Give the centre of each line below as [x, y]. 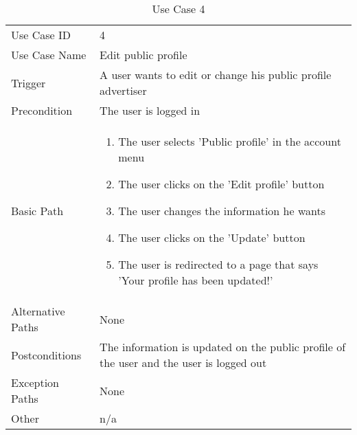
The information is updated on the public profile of [223, 347]
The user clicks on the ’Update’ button [212, 237]
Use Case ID [41, 35]
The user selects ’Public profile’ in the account [230, 141]
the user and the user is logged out [183, 362]
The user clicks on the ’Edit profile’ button [221, 184]
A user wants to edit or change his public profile [216, 75]
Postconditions [46, 355]
